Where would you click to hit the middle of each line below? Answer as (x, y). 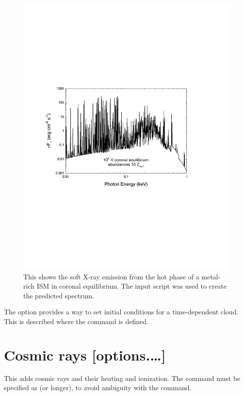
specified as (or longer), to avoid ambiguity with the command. (98, 387)
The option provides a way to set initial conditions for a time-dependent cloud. (121, 312)
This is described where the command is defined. (76, 321)
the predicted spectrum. (59, 295)
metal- (211, 276)
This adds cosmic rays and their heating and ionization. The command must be (122, 378)
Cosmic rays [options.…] (85, 354)
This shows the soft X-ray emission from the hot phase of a (111, 276)
